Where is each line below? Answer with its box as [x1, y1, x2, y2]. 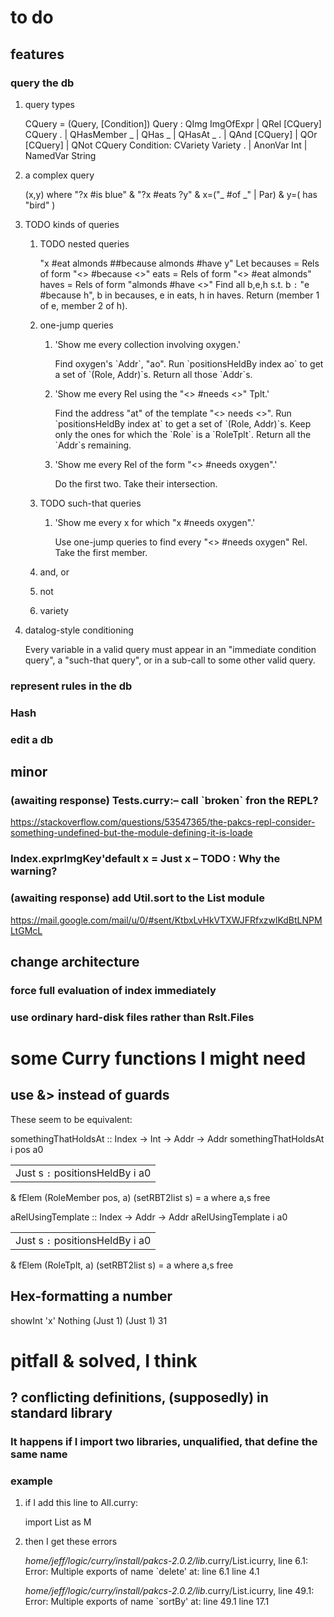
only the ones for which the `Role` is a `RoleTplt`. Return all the [54, 428, 312, 440]
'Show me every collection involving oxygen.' [54, 338, 241, 350]
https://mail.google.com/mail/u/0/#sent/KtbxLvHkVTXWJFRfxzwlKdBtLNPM [10, 914, 323, 926]
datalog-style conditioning [24, 624, 134, 636]
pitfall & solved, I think [10, 1349, 198, 1372]
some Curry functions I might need [10, 1047, 307, 1070]
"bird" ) [24, 199, 56, 211]
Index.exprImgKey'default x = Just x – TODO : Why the [10, 852, 281, 866]
